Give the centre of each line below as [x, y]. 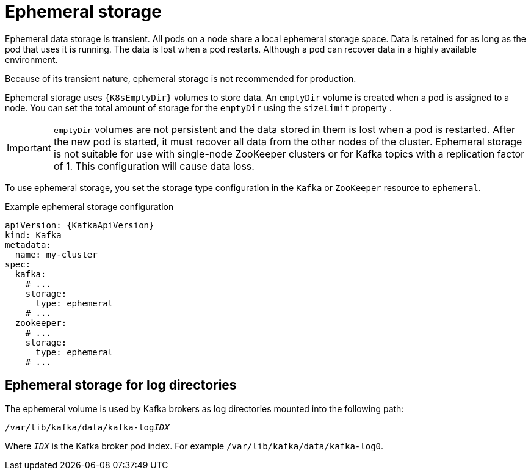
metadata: [28, 245]
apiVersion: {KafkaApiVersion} [80, 225]
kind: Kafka [33, 235]
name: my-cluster [56, 254]
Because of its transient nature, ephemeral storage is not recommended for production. [181, 78]
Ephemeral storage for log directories [121, 385]
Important [29, 147]
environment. [31, 59]
